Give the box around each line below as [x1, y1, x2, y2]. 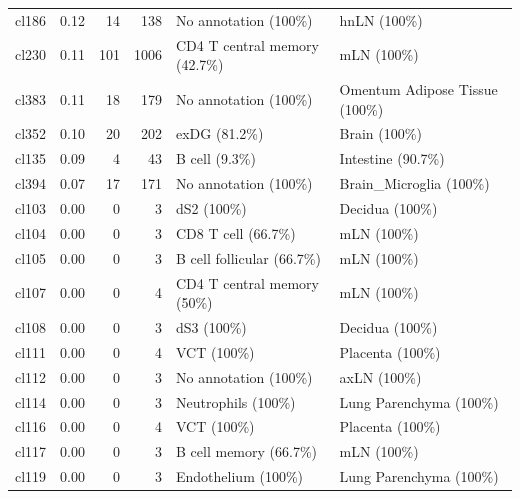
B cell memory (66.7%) [176, 441, 317, 462]
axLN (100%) [339, 366, 422, 387]
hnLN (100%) [339, 9, 423, 30]
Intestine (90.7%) [339, 148, 445, 169]
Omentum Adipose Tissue [339, 79, 498, 100]
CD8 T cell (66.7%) [176, 222, 296, 243]
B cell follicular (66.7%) [176, 247, 321, 268]
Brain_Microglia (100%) [339, 173, 490, 194]
